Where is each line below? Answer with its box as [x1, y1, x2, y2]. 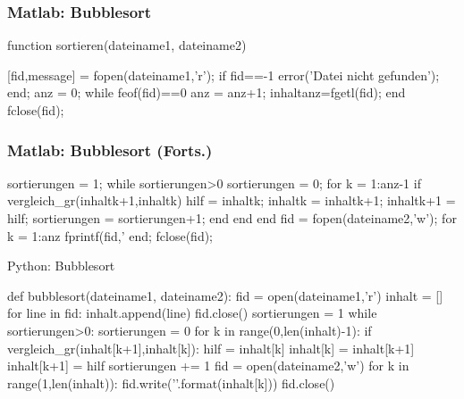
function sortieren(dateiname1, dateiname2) [7, 36, 247, 54]
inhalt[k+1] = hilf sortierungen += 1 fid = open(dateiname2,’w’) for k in [7, 356, 409, 375]
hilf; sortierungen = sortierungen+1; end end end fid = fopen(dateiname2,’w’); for [7, 209, 457, 227]
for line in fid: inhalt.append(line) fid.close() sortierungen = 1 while [7, 303, 377, 322]
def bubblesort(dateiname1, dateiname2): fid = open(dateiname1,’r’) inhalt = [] [7, 286, 443, 304]
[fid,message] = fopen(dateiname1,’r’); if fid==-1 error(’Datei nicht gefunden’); [7, 65, 440, 84]
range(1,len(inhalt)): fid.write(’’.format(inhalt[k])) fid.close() [7, 373, 335, 392]
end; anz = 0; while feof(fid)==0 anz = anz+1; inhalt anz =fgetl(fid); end [7, 83, 406, 102]
